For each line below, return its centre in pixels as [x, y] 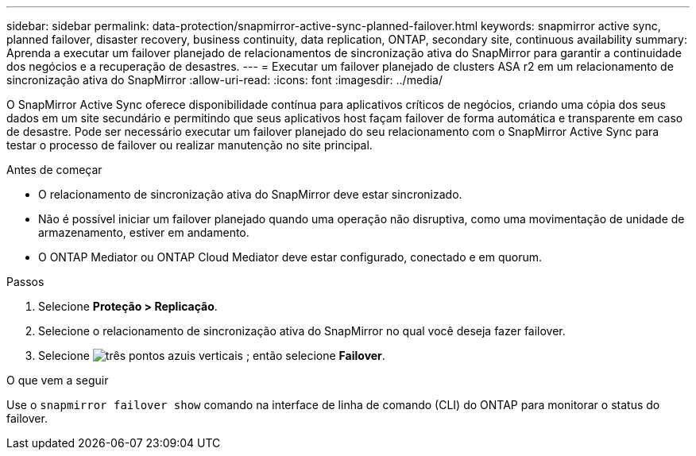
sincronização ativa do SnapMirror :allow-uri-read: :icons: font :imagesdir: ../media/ [224, 80]
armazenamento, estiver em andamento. [144, 232]
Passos [25, 282]
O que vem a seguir [58, 380]
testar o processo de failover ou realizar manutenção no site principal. [189, 145]
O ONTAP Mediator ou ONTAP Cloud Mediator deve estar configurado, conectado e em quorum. [290, 257]
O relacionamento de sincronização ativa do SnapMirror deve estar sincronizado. [250, 194]
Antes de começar [54, 170]
